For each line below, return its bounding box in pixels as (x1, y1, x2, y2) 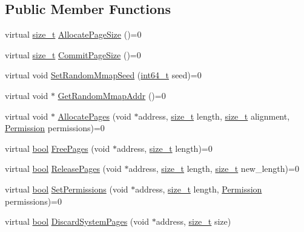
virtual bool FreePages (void (5, 142, 110, 154)
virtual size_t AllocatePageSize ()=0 (5, 28, 142, 41)
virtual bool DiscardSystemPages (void (5, 215, 149, 228)
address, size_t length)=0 (116, 142, 213, 154)
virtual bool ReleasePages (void (5, 162, 122, 175)
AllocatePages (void (58, 109, 131, 122)
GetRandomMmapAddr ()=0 (58, 89, 166, 101)
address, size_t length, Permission (135, 182, 262, 195)
